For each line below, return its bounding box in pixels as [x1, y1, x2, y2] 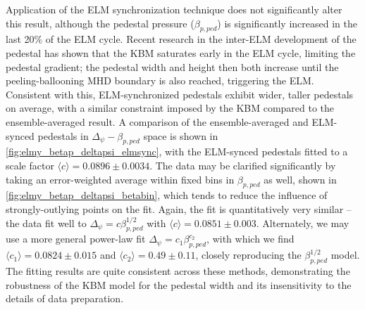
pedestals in [37, 128, 89, 143]
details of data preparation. [6, 291, 124, 306]
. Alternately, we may [256, 215, 349, 230]
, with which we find [206, 231, 295, 246]
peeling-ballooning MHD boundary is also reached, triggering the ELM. [6, 73, 314, 88]
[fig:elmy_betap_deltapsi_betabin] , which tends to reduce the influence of [6, 188, 328, 202]
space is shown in [143, 128, 218, 143]
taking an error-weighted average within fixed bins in [6, 172, 235, 186]
